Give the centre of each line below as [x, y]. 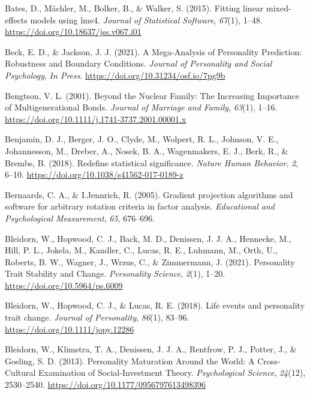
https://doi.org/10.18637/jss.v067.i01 [73, 32]
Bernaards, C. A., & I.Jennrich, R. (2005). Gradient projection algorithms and [149, 194]
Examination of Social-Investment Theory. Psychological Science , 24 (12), [172, 372]
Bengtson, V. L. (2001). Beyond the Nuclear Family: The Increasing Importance [152, 95]
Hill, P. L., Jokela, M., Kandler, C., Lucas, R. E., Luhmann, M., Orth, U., [141, 250]
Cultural [20, 372]
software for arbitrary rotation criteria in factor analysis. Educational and [140, 206]
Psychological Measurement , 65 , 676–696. [80, 218]
